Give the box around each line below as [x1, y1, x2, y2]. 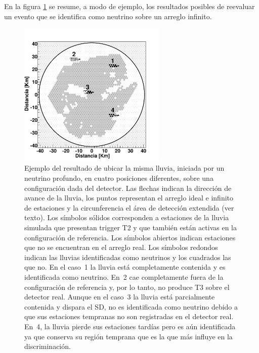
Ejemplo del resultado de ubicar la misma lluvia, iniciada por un [24, 163, 225, 173]
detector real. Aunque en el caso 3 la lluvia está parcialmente [24, 291, 215, 302]
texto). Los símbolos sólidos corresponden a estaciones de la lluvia [24, 212, 229, 223]
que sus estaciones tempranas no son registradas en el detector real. [24, 311, 234, 322]
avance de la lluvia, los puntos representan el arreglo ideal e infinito [24, 192, 233, 203]
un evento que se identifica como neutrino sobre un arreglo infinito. [4, 11, 212, 21]
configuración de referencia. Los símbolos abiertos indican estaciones [24, 232, 236, 242]
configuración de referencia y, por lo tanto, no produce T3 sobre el [24, 281, 230, 292]
